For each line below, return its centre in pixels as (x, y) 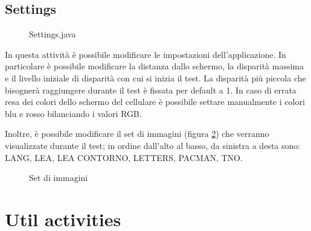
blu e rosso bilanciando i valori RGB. (73, 113)
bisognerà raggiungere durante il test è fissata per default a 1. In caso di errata (151, 90)
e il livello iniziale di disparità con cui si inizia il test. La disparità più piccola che (155, 78)
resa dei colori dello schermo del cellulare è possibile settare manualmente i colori (155, 102)
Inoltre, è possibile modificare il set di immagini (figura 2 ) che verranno (137, 134)
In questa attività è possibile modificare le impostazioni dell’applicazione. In (146, 54)
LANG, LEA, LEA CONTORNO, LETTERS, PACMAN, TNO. (124, 157)
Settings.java (53, 34)
